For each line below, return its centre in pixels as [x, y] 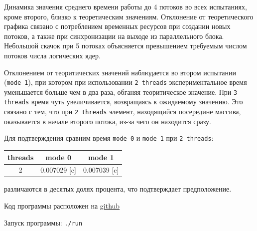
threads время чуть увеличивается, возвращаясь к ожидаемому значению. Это [124, 102]
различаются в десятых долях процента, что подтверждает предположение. [118, 189]
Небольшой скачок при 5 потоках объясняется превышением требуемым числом [126, 46]
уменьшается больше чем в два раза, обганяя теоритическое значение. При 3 [121, 92]
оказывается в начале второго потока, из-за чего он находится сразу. [108, 121]
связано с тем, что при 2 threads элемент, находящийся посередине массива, [123, 112]
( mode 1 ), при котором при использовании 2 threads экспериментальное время [126, 82]
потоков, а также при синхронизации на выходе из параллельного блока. [114, 36]
